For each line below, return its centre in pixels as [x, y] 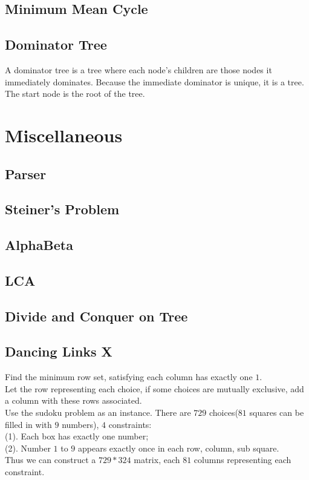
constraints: [130, 424]
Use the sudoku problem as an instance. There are [98, 413]
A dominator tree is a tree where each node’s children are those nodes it [138, 69]
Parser [26, 173]
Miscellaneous [64, 135]
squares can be [277, 413]
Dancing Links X [59, 351]
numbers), [80, 424]
